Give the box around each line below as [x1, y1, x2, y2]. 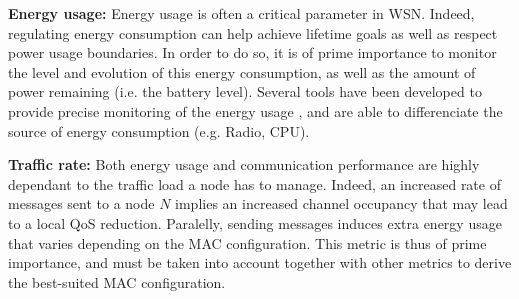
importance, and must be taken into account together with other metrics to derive [8, 252, 512, 273]
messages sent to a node [8, 193, 155, 214]
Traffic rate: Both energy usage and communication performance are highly [8, 154, 480, 175]
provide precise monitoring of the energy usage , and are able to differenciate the [8, 100, 503, 121]
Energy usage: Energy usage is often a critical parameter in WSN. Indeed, [8, 3, 475, 23]
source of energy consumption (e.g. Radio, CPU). [8, 120, 310, 141]
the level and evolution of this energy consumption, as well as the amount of [8, 61, 476, 82]
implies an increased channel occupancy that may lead [175, 193, 508, 214]
